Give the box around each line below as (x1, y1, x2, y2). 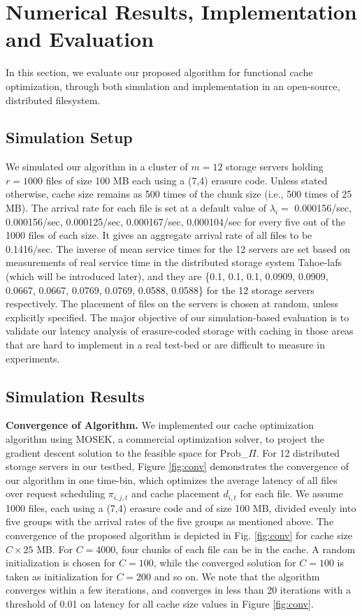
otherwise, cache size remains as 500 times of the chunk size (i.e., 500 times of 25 (6, 186, 352, 201)
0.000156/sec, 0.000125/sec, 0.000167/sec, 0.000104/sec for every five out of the (6, 214, 346, 228)
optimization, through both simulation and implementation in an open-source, (6, 78, 340, 93)
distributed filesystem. (6, 92, 101, 107)
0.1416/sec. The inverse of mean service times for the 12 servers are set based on (6, 241, 351, 256)
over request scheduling (6, 486, 106, 501)
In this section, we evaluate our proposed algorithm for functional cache (6, 65, 313, 80)
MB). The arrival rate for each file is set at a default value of (6, 200, 267, 215)
